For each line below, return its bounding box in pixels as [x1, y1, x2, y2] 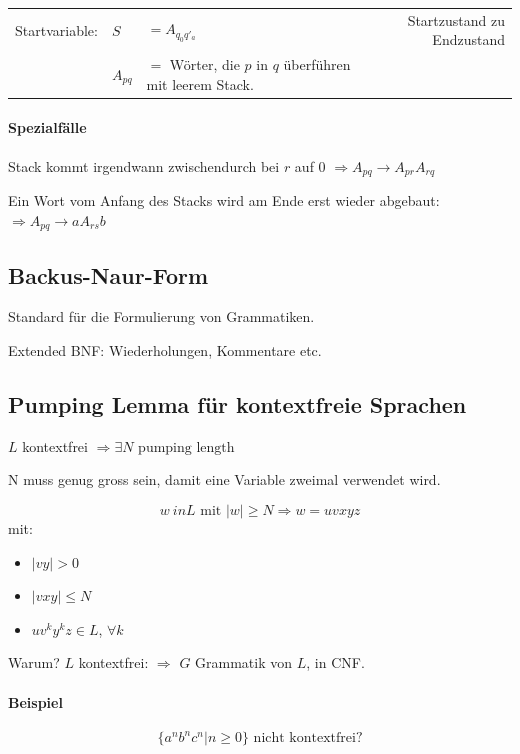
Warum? [8, 652, 60, 673]
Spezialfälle [8, 117, 87, 138]
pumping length [138, 440, 235, 455]
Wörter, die [169, 54, 240, 75]
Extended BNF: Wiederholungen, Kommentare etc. [8, 339, 322, 360]
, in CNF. [306, 652, 365, 673]
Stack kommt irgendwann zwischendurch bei [8, 155, 280, 176]
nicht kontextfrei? [253, 731, 363, 746]
